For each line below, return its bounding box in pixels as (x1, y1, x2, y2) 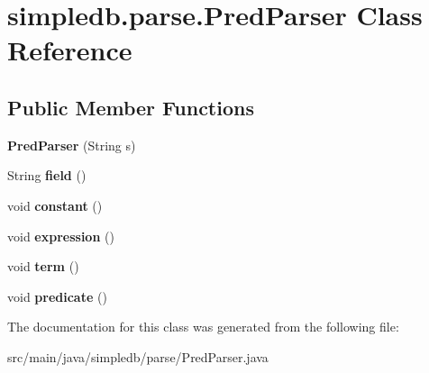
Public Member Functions (7, 93, 254, 121)
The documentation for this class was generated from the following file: (7, 317, 399, 336)
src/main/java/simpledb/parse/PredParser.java (7, 347, 269, 366)
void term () (7, 257, 79, 276)
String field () (7, 166, 87, 185)
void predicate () (7, 287, 107, 305)
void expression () (7, 226, 114, 245)
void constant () (7, 196, 103, 214)
